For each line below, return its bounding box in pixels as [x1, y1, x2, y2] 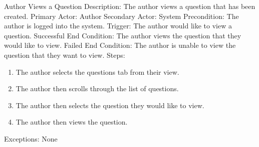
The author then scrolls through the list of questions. [16, 83, 179, 94]
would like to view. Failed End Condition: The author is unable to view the [4, 40, 236, 50]
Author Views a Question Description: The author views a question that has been [4, 1, 255, 11]
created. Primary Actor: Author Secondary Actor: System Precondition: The [4, 10, 239, 21]
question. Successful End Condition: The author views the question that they [4, 30, 241, 40]
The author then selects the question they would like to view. [16, 100, 204, 110]
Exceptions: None [4, 133, 58, 144]
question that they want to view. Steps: [4, 49, 125, 60]
